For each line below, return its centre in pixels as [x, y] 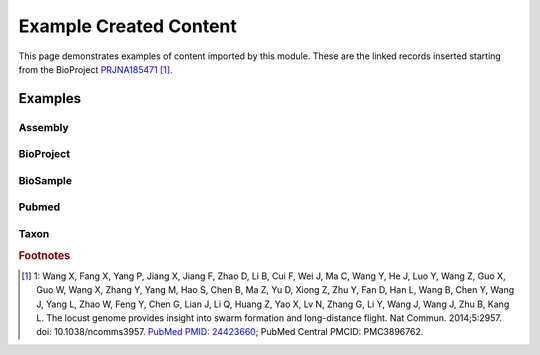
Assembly [43, 127]
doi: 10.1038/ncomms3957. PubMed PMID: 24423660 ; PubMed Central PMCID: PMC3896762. [230, 332]
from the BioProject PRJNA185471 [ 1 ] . [96, 69]
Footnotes [44, 255]
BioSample [45, 180]
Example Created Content [127, 26]
